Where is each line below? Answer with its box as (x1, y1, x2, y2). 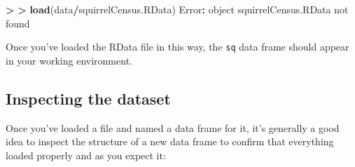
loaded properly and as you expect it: (6, 147, 166, 162)
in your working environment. (6, 53, 132, 67)
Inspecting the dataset (6, 87, 171, 109)
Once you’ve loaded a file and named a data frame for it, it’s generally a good (6, 120, 340, 135)
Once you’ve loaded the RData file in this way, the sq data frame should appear (6, 39, 349, 54)
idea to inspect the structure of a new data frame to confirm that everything (6, 134, 334, 149)
